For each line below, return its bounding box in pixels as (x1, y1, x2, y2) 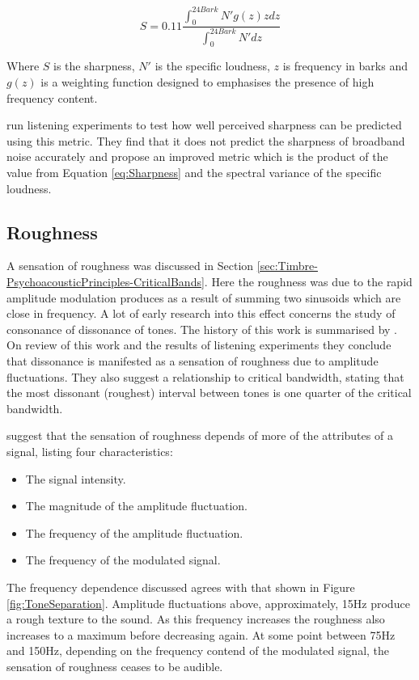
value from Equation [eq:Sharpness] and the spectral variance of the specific (6, 164, 382, 181)
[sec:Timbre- (256, 257, 318, 274)
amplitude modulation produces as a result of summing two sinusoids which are (6, 289, 401, 306)
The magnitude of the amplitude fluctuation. (25, 497, 248, 514)
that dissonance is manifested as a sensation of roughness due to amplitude (6, 352, 379, 369)
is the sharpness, (53, 57, 135, 74)
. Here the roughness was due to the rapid (204, 273, 413, 290)
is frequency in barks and (282, 57, 408, 74)
